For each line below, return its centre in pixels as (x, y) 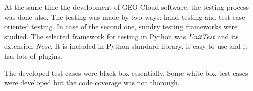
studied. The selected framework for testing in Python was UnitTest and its (121, 36)
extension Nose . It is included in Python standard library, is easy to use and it (126, 46)
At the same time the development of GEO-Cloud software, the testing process (126, 7)
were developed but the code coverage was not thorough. (92, 83)
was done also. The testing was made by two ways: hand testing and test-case (125, 16)
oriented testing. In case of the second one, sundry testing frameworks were (121, 26)
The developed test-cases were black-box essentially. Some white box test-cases (126, 73)
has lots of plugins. (33, 56)
